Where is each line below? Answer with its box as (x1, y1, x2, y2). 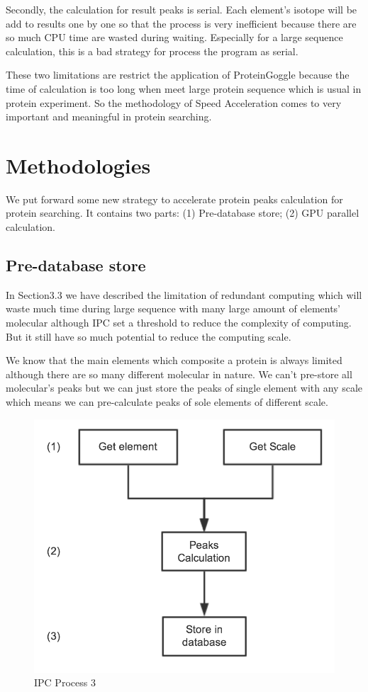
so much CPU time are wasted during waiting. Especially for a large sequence (6, 30, 343, 45)
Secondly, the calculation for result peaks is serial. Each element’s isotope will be (6, 2, 357, 16)
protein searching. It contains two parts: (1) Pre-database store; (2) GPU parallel (6, 205, 359, 220)
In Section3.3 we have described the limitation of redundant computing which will (6, 287, 362, 302)
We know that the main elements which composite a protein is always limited (6, 353, 342, 368)
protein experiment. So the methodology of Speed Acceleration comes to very (6, 95, 342, 110)
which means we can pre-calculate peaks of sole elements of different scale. (6, 395, 328, 409)
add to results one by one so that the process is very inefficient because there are (6, 16, 357, 30)
